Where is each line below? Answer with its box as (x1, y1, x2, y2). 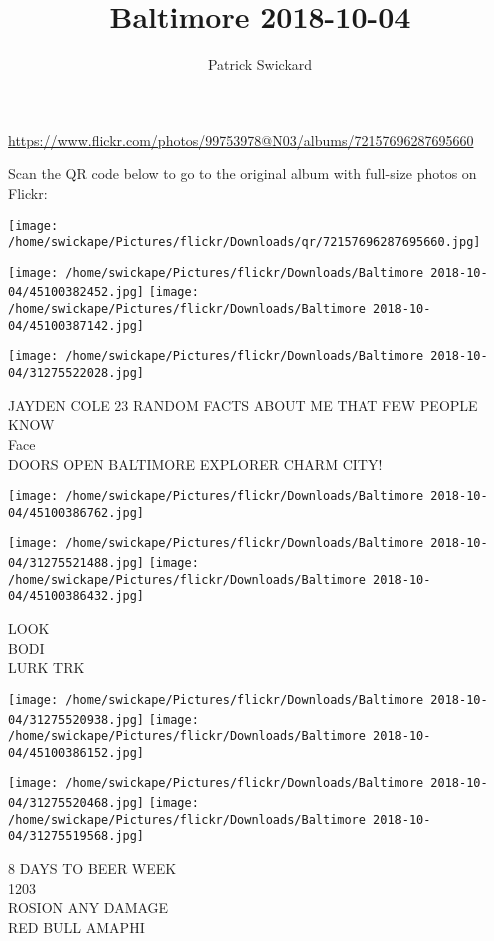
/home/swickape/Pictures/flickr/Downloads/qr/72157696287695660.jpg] (8, 235, 481, 250)
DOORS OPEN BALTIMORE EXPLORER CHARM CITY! (8, 453, 383, 474)
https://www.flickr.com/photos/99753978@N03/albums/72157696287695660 (8, 129, 474, 150)
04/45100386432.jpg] (8, 589, 145, 604)
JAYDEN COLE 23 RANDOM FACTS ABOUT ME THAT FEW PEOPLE (8, 394, 478, 415)
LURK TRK (8, 657, 85, 678)
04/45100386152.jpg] (8, 745, 145, 760)
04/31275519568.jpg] (8, 829, 145, 844)
